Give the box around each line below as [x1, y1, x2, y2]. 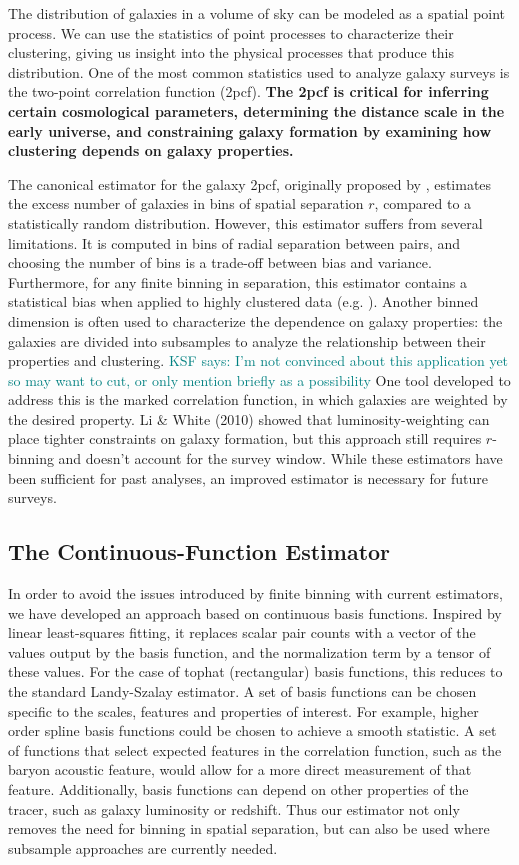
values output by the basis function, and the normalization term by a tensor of [8, 641, 491, 662]
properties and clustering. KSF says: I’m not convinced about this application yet [8, 350, 509, 371]
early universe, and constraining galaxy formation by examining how [8, 120, 492, 141]
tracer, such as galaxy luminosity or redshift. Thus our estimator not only [8, 798, 460, 819]
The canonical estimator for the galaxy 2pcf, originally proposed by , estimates [8, 173, 492, 194]
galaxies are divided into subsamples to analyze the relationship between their [8, 330, 486, 351]
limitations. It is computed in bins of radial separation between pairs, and [8, 232, 461, 253]
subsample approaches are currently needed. [8, 837, 278, 858]
